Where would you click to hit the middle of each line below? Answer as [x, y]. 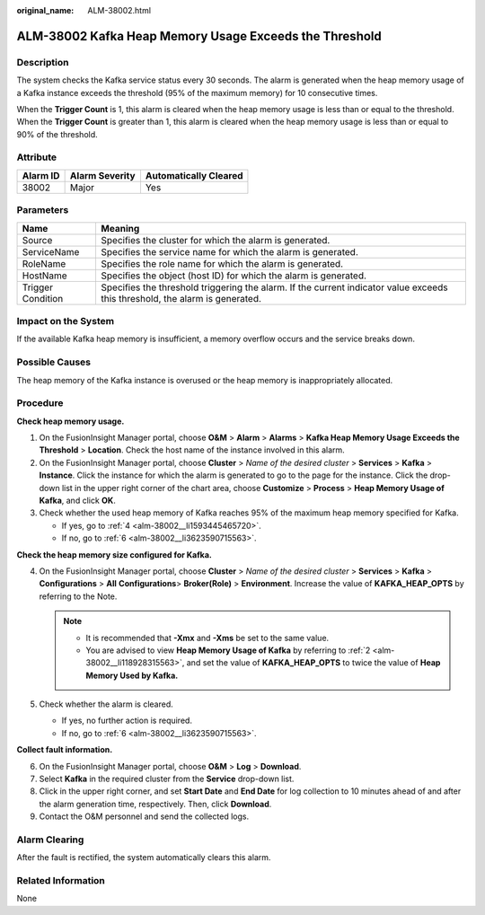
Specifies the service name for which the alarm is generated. [230, 251]
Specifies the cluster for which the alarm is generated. [216, 240]
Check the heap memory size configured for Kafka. [115, 554]
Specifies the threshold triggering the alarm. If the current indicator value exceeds [274, 287]
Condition [43, 298]
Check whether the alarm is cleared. [106, 704]
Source [37, 240]
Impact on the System [66, 321]
